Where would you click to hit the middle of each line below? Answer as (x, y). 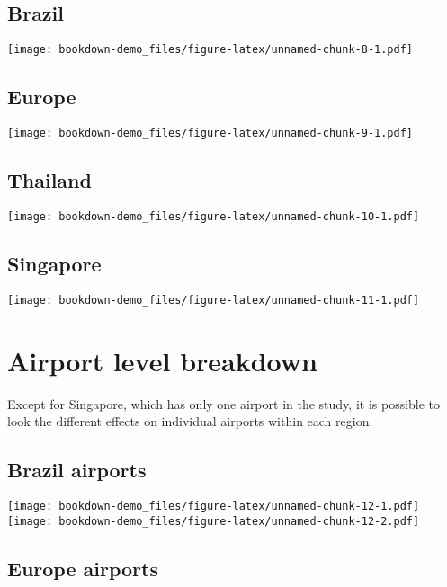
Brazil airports (77, 470)
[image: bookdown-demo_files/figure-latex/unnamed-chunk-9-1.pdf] (210, 133)
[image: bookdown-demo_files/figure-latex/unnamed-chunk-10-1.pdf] (214, 216)
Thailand (49, 180)
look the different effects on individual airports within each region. (190, 421)
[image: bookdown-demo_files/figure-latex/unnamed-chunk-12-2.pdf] (214, 521)
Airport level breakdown (162, 360)
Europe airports (83, 568)
